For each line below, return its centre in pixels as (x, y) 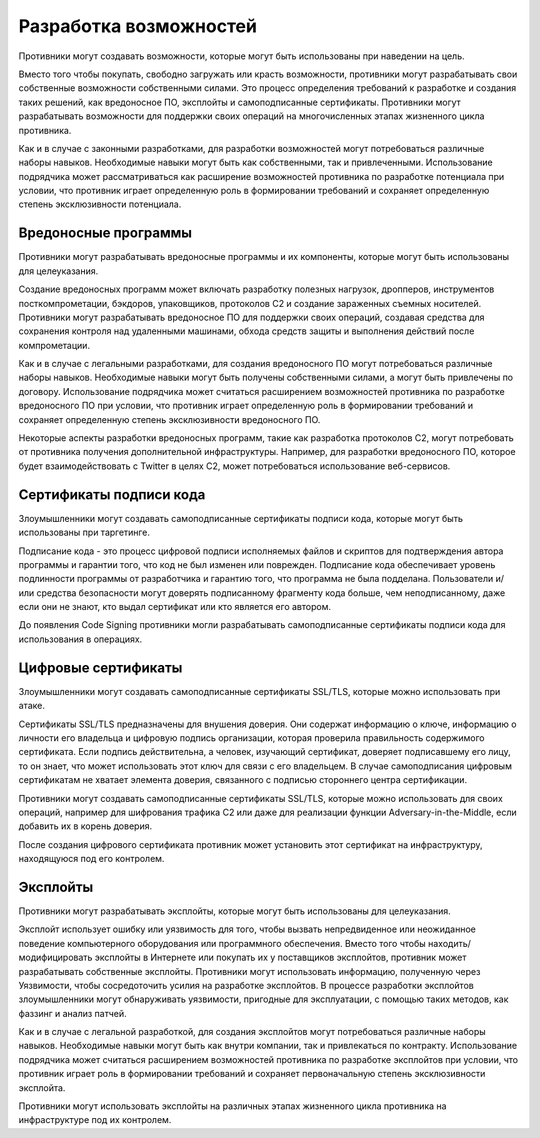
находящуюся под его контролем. (91, 859)
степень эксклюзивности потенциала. (100, 204)
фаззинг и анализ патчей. (72, 1013)
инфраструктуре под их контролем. (95, 1120)
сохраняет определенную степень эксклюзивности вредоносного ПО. (169, 419)
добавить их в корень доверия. (85, 826)
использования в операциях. (80, 639)
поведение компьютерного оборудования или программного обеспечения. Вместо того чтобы (222, 943)
